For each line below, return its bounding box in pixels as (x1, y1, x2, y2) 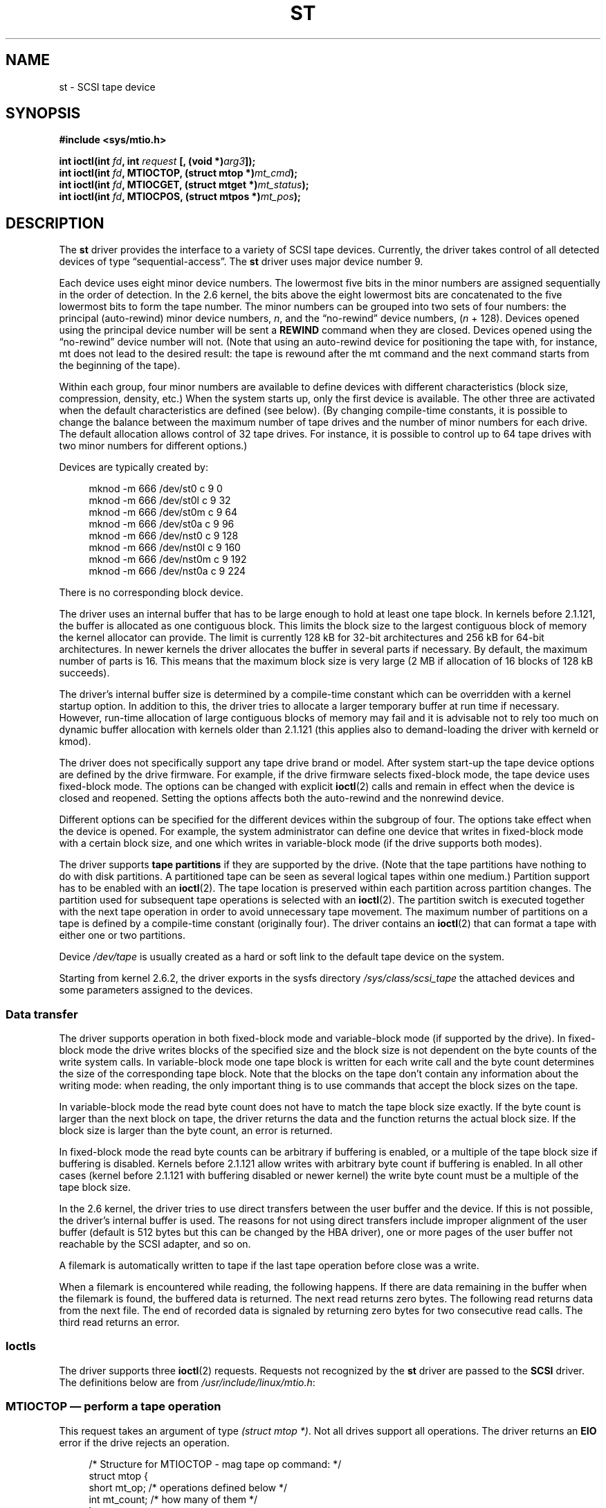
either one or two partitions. (59, 929, 185, 942)
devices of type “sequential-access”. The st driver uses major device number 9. (59, 255, 423, 268)
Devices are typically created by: (59, 461, 208, 474)
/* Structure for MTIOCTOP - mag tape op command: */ (89, 1457, 342, 1470)
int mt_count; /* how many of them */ (89, 1493, 258, 1505)
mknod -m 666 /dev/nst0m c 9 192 (89, 553, 247, 566)
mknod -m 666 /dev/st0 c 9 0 (89, 483, 223, 495)
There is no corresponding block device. (59, 586, 244, 599)
